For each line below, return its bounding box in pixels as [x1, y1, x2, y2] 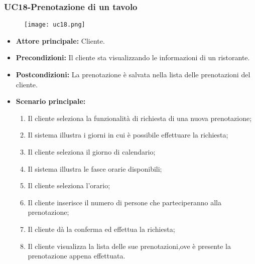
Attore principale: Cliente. [16, 35, 105, 46]
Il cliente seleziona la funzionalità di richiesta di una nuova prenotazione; [28, 112, 252, 123]
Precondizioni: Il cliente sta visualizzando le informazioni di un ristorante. [16, 52, 250, 63]
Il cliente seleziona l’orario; [28, 180, 110, 191]
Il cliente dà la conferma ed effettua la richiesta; [28, 224, 175, 234]
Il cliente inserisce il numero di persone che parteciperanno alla [28, 197, 221, 207]
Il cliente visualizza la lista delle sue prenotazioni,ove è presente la [28, 240, 231, 251]
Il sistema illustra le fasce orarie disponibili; [28, 163, 162, 174]
